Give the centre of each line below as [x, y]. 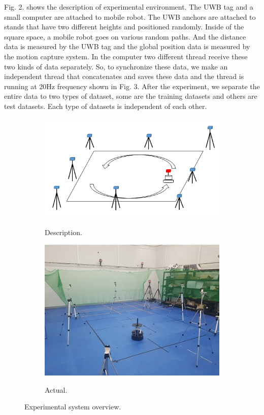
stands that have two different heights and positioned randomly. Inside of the [124, 27]
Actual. [56, 389]
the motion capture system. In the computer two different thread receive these [126, 56]
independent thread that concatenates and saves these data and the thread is [124, 76]
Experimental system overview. [73, 407]
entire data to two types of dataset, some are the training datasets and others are [131, 96]
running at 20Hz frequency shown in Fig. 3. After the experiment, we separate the [132, 86]
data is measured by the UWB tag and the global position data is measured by [127, 46]
